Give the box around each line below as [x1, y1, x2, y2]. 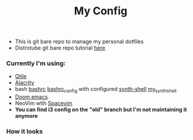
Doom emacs [14, 93, 48, 101]
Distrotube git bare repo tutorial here [14, 44, 105, 51]
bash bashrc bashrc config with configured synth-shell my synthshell [14, 86, 177, 94]
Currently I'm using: [6, 59, 66, 68]
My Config [74, 4, 128, 18]
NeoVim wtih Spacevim [14, 100, 73, 107]
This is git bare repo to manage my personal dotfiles [14, 38, 144, 45]
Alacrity [14, 79, 35, 86]
